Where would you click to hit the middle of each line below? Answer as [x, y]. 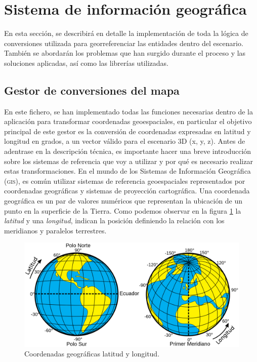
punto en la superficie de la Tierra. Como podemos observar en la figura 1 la [123, 210]
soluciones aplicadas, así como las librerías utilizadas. [86, 63]
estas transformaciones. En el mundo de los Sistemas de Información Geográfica [127, 171]
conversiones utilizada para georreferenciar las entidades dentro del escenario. [124, 43]
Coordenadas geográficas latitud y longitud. [92, 354]
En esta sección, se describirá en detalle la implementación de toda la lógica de [126, 33]
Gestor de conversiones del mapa [92, 90]
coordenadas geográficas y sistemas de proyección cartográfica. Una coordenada [127, 191]
